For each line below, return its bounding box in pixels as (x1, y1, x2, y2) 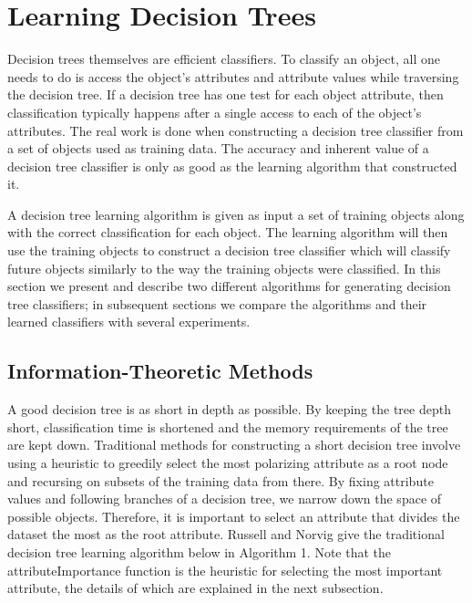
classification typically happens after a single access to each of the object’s (7, 102, 422, 121)
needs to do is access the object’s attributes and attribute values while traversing (7, 67, 459, 86)
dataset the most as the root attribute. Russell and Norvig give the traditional (7, 525, 445, 544)
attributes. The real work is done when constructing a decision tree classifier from (7, 120, 464, 140)
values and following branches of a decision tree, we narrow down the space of (7, 489, 442, 508)
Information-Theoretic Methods (7, 357, 313, 385)
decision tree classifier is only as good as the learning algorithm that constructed (7, 156, 457, 175)
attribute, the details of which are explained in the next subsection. (7, 578, 384, 598)
